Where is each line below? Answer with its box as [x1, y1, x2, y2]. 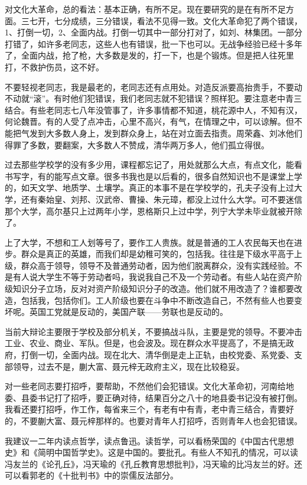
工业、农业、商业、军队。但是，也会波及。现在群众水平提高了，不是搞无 [5, 337, 286, 349]
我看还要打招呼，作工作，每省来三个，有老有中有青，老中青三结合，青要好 [5, 403, 294, 415]
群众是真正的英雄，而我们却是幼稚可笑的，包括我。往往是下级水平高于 [21, 248, 294, 260]
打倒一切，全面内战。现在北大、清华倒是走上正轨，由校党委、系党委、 [21, 349, 294, 361]
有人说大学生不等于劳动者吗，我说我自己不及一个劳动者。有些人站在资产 [12, 271, 294, 283]
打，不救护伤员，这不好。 [5, 60, 104, 73]
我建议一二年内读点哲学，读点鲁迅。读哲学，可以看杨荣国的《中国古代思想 [5, 434, 294, 447]
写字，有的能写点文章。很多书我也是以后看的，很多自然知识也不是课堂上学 [12, 170, 302, 182]
